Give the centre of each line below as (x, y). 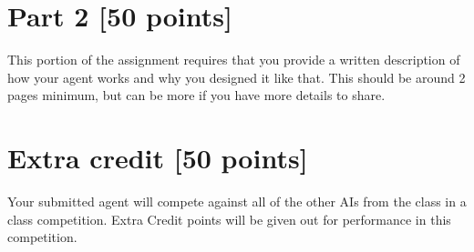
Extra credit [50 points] (158, 158)
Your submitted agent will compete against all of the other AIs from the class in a (237, 202)
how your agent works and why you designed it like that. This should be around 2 (237, 77)
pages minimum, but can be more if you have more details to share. (196, 95)
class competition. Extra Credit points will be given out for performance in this (229, 219)
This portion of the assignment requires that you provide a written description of (234, 60)
